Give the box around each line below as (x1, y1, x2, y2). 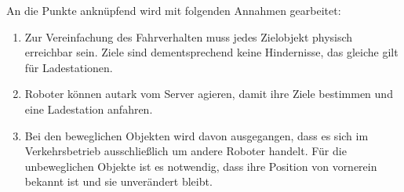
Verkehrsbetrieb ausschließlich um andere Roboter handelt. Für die (24, 143, 347, 159)
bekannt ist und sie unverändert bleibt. (24, 173, 213, 190)
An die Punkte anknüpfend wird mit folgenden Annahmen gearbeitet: (6, 2, 341, 18)
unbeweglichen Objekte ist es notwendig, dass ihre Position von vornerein (24, 158, 377, 174)
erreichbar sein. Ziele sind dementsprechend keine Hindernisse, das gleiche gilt (24, 44, 399, 60)
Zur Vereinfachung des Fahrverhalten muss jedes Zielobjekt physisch (24, 28, 353, 45)
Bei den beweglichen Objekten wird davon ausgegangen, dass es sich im (24, 127, 369, 143)
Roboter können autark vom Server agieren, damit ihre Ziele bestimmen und (24, 85, 393, 102)
